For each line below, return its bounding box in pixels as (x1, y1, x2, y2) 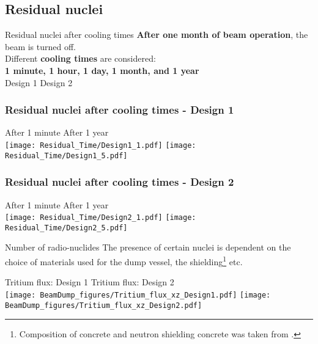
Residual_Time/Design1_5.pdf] (5, 151, 128, 160)
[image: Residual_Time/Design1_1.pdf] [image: (5, 141, 196, 150)
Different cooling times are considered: (5, 52, 156, 65)
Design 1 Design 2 (5, 76, 73, 89)
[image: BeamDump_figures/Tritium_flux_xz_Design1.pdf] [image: (5, 290, 271, 299)
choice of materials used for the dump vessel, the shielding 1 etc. (5, 254, 243, 268)
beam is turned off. (5, 40, 76, 53)
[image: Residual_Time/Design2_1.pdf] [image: (5, 213, 196, 222)
